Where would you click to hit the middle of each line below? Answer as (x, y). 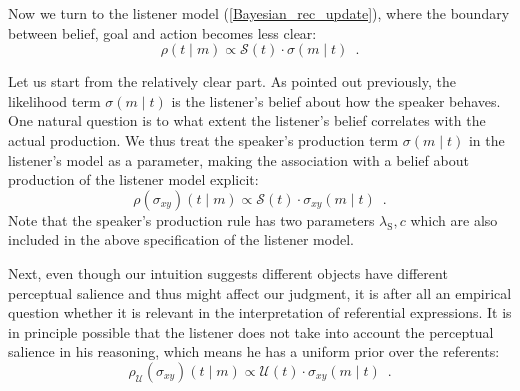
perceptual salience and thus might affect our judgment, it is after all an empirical (260, 292)
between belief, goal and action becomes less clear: (162, 32)
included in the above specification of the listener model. (181, 239)
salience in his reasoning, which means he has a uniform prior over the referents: (254, 351)
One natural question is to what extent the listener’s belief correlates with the (247, 120)
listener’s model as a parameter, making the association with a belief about (238, 159)
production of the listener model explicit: (133, 179)
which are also (454, 219)
